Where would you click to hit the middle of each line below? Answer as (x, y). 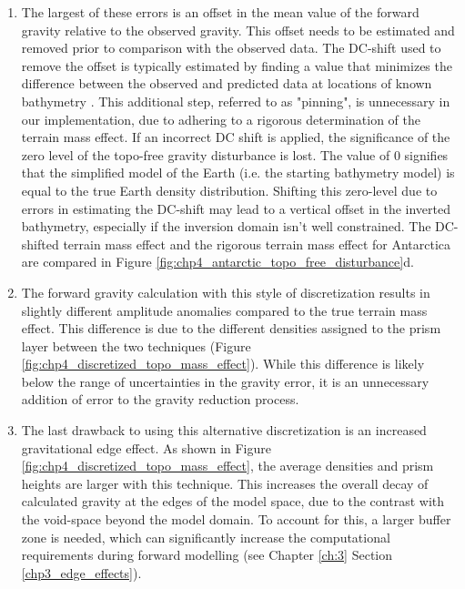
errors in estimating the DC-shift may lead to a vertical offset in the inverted (236, 208)
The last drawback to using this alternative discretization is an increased (224, 430)
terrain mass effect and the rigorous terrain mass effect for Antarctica (257, 244)
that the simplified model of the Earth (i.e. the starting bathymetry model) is (238, 173)
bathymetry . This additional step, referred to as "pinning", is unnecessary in (236, 101)
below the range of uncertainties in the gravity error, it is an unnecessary (225, 381)
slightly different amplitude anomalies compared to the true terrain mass (224, 310)
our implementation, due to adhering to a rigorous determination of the (221, 119)
